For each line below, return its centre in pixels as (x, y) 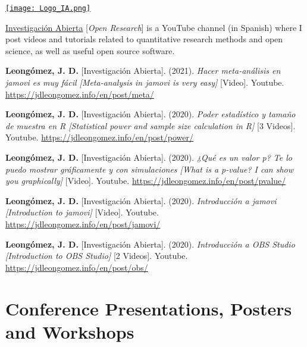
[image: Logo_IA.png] (48, 8)
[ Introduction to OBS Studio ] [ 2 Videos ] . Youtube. (97, 256)
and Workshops (70, 331)
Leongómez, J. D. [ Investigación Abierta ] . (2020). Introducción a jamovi (141, 200)
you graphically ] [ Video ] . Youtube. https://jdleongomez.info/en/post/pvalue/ (146, 181)
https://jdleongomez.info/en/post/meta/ (80, 94)
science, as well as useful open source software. (90, 50)
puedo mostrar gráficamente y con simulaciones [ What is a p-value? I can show (150, 169)
